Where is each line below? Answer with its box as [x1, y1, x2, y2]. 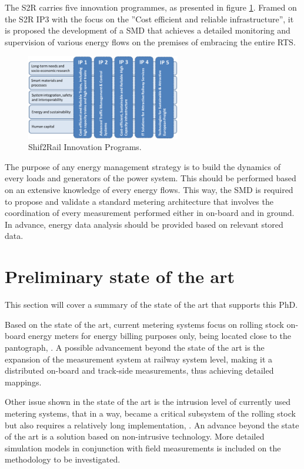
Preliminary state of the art [5, 264, 235, 288]
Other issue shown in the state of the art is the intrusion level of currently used [5, 395, 291, 408]
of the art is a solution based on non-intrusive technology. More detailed [5, 430, 265, 443]
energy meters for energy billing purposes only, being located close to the [28, 330, 292, 342]
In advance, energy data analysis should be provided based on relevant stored [5, 218, 283, 230]
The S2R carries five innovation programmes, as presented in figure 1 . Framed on [5, 1, 297, 13]
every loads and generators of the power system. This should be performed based [5, 172, 296, 184]
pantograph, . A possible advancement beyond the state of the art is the [5, 341, 265, 353]
